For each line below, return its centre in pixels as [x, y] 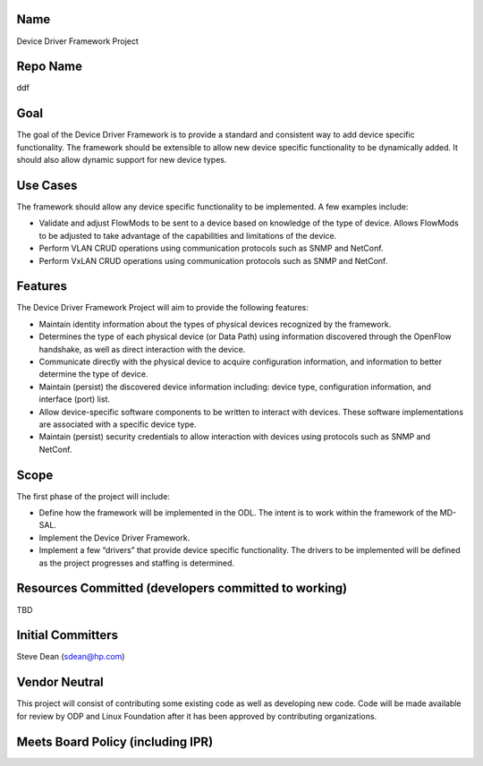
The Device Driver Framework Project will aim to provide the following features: [162, 308]
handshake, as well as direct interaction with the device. [142, 349]
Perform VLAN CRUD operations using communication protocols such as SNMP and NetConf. [211, 248]
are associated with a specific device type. [118, 424]
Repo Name [50, 67]
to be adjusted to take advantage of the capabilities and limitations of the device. [188, 235]
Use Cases [47, 185]
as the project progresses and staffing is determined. [137, 563]
